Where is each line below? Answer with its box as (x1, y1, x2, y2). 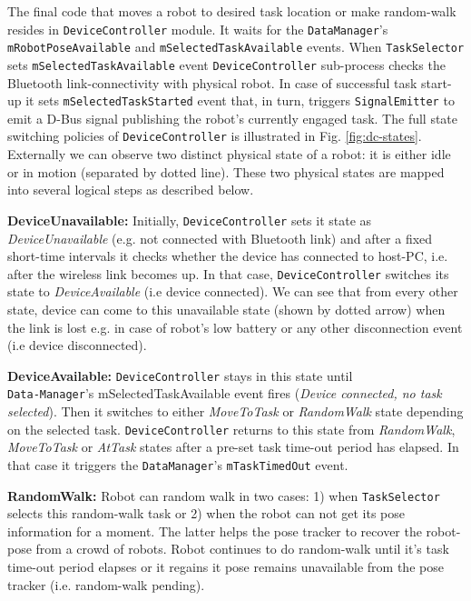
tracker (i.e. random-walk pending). (7, 575, 205, 594)
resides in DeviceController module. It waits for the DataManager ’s (7, 19, 388, 38)
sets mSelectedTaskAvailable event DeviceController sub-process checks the (7, 55, 446, 74)
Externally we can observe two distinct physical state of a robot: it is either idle (7, 145, 451, 164)
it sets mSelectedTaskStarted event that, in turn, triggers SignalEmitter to (25, 91, 455, 110)
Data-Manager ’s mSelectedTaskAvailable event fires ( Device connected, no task (7, 384, 442, 403)
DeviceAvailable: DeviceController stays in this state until (7, 366, 353, 385)
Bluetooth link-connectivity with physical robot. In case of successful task (7, 73, 417, 92)
